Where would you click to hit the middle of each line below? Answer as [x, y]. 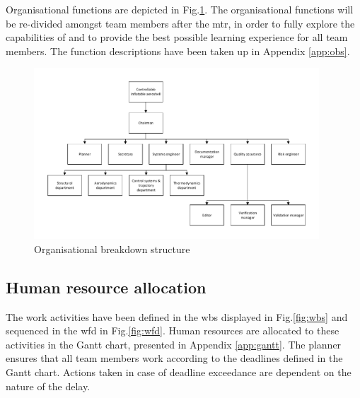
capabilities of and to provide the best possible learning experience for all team [177, 37]
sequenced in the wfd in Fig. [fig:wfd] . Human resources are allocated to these [173, 330]
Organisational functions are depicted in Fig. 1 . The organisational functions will [180, 9]
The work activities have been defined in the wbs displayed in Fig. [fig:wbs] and [177, 316]
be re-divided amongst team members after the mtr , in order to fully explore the [180, 23]
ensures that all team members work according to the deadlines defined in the [174, 358]
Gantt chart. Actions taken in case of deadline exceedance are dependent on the [179, 372]
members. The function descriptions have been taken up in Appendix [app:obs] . [178, 51]
